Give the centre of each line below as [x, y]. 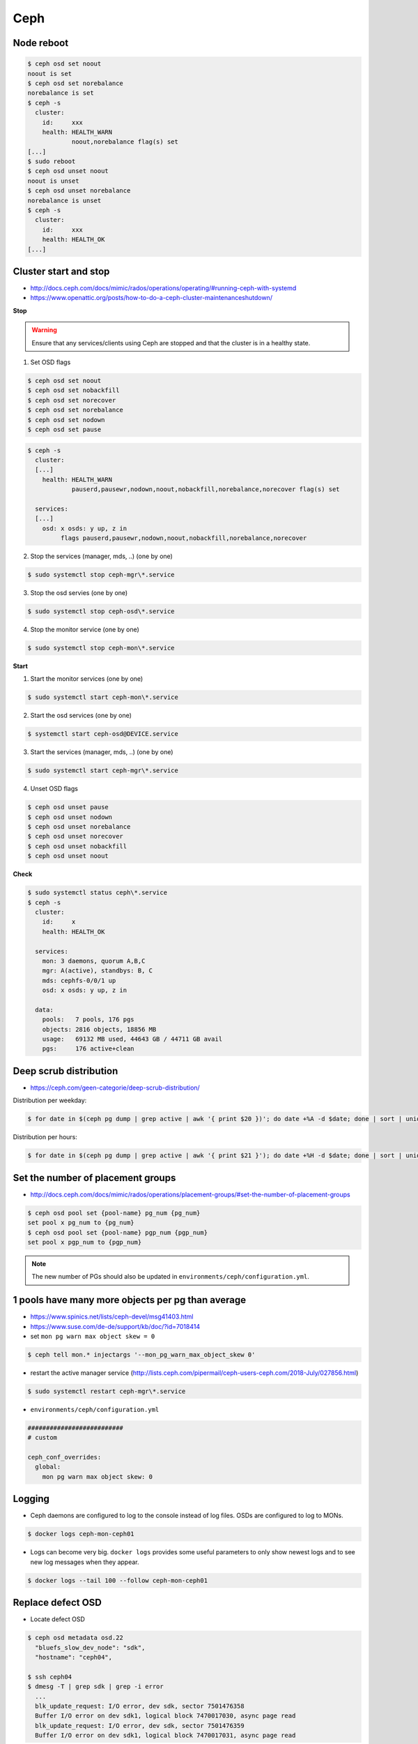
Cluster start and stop [61, 271]
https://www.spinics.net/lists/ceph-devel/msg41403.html [112, 1317]
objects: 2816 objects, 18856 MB [99, 1029]
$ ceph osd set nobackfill [73, 390]
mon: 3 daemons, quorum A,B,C [94, 961]
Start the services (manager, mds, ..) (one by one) [102, 752]
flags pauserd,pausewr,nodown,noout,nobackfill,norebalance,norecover [184, 538]
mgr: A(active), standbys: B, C [98, 971]
